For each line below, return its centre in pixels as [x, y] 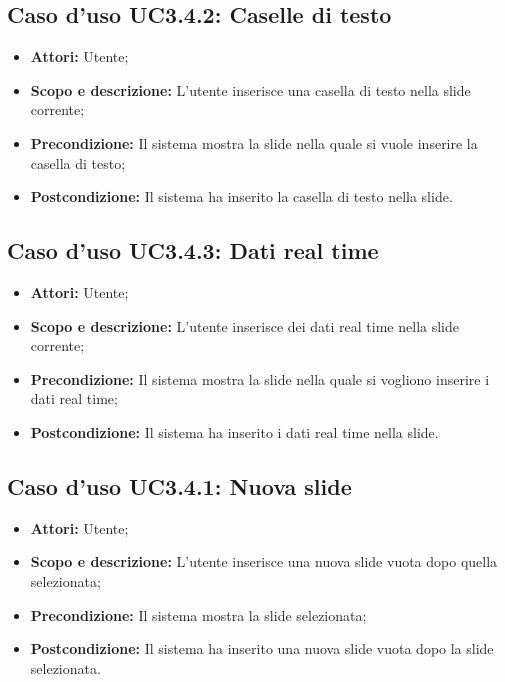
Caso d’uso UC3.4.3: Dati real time [193, 250]
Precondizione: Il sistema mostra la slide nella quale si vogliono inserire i [260, 378]
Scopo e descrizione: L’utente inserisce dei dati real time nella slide [244, 325]
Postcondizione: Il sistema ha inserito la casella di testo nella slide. [241, 196]
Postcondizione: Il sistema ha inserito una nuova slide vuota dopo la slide [262, 648]
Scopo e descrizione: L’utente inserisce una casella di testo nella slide [250, 89]
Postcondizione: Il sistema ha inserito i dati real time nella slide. [234, 431]
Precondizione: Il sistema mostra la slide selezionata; [198, 614]
